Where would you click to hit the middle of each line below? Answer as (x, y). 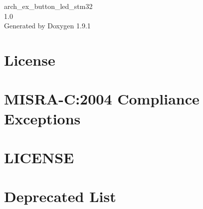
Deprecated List (60, 196)
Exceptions (42, 118)
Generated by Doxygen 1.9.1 (47, 26)
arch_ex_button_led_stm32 (48, 6)
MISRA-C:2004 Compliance (102, 99)
